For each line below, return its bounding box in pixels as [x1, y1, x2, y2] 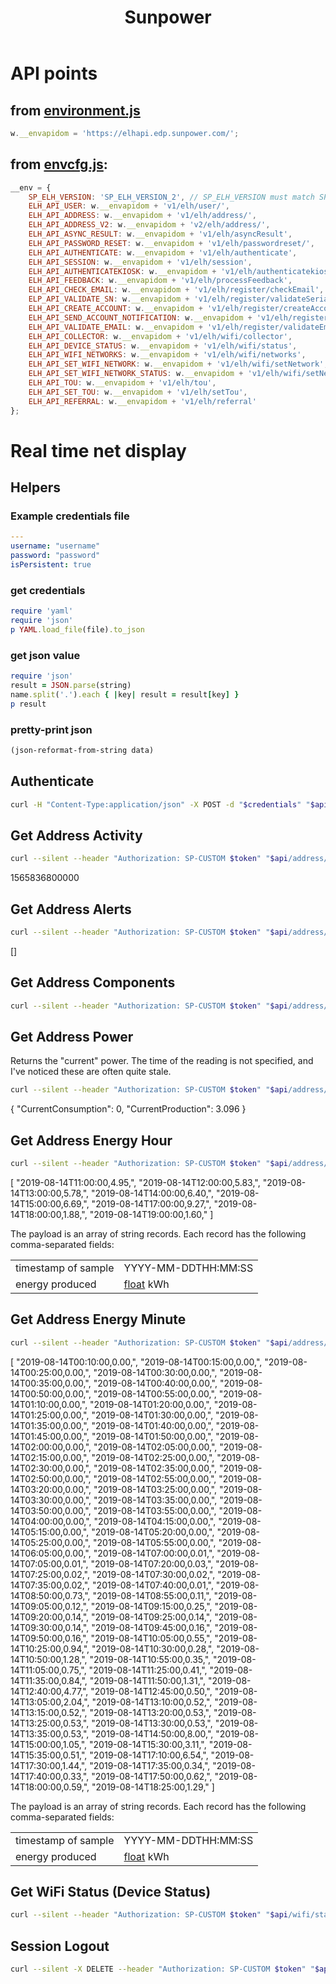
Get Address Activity [10, 827, 143, 844]
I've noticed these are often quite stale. [10, 1066, 172, 1078]
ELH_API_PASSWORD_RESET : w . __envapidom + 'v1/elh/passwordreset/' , [28, 238, 315, 248]
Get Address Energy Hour [10, 1132, 173, 1149]
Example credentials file [10, 509, 130, 523]
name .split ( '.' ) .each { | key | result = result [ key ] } [10, 689, 240, 700]
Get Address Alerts [10, 901, 132, 918]
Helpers [10, 479, 61, 496]
